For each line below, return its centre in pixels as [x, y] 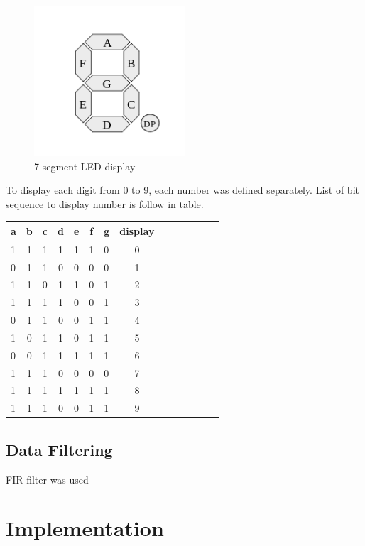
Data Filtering [59, 449]
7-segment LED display [85, 166]
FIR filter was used [47, 479]
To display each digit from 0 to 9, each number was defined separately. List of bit [182, 190]
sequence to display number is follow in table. [105, 203]
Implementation [85, 528]
